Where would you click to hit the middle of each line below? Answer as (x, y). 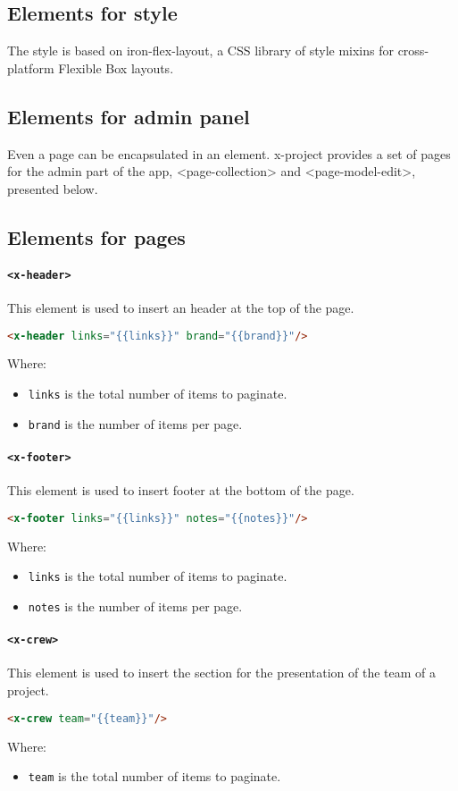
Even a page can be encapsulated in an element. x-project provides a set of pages (229, 153)
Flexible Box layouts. (116, 67)
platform (31, 67)
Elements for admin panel (129, 116)
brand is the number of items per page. (135, 423)
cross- (413, 50)
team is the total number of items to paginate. (154, 776)
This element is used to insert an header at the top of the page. (181, 308)
